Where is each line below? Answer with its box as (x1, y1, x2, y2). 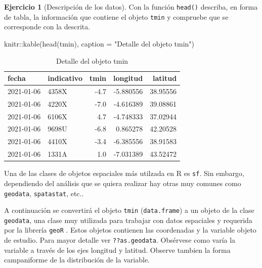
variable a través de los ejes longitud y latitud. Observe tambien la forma (4, 244, 231, 255)
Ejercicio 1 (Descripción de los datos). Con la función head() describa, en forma (4, 2, 258, 12)
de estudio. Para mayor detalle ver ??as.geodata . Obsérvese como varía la (4, 235, 236, 245)
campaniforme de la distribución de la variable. (4, 254, 150, 265)
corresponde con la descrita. (4, 21, 91, 32)
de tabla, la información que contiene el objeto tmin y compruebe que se (4, 11, 229, 22)
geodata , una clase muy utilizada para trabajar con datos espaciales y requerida (4, 214, 252, 225)
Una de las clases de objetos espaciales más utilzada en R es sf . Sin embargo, (4, 168, 244, 178)
